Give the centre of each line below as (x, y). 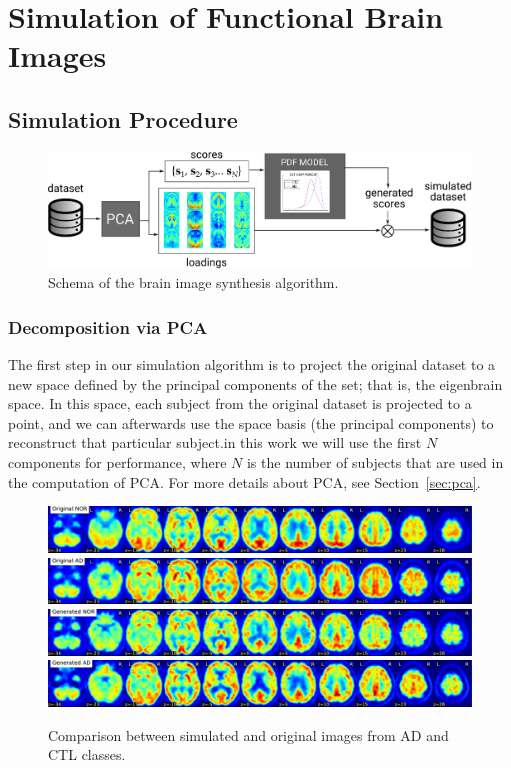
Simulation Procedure (123, 118)
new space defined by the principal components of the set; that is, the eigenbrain (255, 383)
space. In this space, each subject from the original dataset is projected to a (240, 403)
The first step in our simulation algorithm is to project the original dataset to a (252, 364)
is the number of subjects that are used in (375, 462)
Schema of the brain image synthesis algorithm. (193, 282)
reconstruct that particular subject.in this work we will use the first (215, 442)
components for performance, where (117, 462)
